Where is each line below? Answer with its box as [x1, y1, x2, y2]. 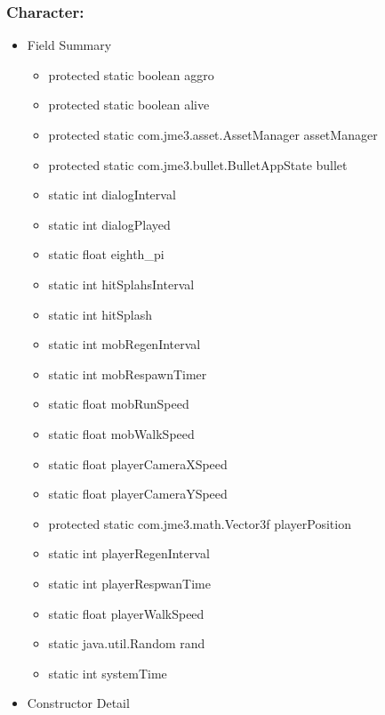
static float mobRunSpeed [48, 394, 189, 413]
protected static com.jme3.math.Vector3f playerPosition [48, 514, 351, 532]
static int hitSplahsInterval [48, 274, 195, 293]
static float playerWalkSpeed [48, 604, 205, 622]
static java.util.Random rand [48, 634, 205, 653]
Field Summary [27, 36, 112, 54]
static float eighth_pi [48, 245, 164, 264]
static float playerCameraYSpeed [48, 484, 228, 503]
